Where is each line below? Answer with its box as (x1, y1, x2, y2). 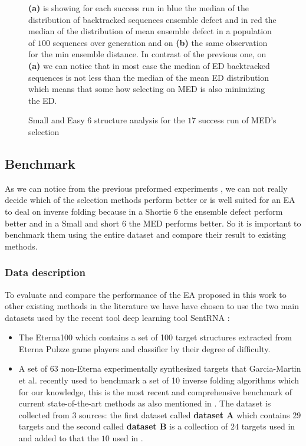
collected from (18, 408, 70, 421)
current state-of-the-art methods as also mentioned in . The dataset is (18, 397, 271, 409)
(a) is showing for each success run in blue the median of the (28, 2, 249, 14)
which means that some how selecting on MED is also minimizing (28, 83, 265, 95)
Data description (5, 265, 85, 280)
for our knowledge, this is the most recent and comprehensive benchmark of (18, 385, 292, 398)
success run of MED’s (198, 114, 277, 126)
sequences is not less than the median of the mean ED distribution (28, 71, 269, 83)
